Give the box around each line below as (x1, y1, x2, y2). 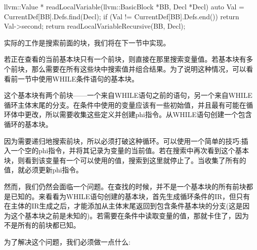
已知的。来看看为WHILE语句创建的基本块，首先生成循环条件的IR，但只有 (10, 191, 250, 201)
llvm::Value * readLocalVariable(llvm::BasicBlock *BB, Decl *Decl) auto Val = (4, 1, 245, 11)
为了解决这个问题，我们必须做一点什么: (4, 236, 130, 247)
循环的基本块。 (4, 119, 52, 129)
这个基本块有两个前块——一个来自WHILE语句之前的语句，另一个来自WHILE (4, 90, 253, 100)
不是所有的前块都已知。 (4, 220, 80, 230)
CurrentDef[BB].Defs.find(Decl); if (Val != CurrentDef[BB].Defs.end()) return (4, 11, 239, 21)
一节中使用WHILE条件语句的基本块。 (17, 73, 139, 83)
